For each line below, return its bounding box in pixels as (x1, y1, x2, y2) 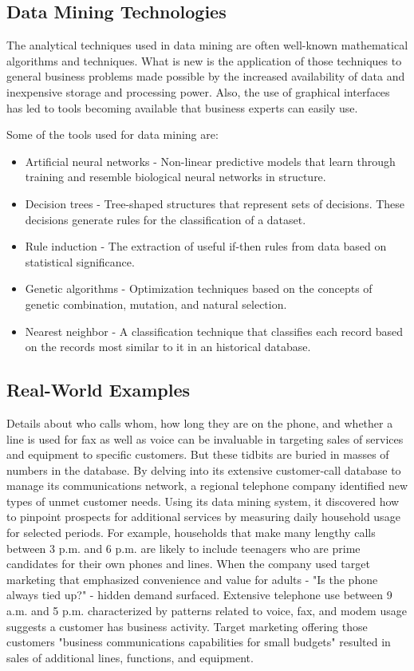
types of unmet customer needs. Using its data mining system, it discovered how (6, 492, 400, 509)
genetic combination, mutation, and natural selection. (25, 295, 287, 312)
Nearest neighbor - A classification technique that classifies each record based (25, 322, 403, 339)
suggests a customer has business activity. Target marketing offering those (6, 618, 368, 634)
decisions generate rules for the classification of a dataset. (25, 211, 306, 227)
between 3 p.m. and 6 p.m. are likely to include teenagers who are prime (6, 539, 361, 556)
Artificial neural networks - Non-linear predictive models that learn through (25, 152, 396, 169)
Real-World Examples (6, 377, 191, 402)
